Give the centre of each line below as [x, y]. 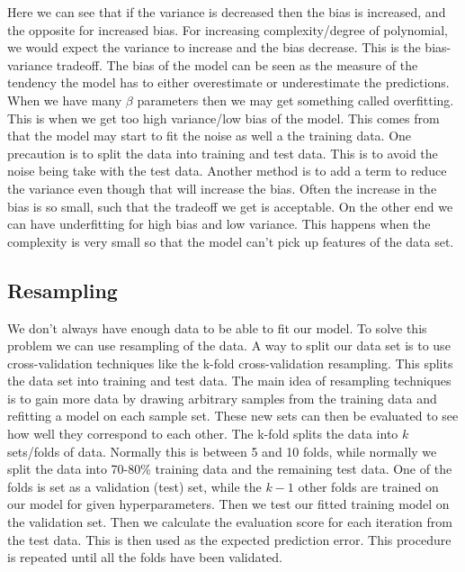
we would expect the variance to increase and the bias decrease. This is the [214, 47]
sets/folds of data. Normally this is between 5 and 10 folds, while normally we [222, 451]
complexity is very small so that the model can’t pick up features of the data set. [231, 241]
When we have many [65, 100]
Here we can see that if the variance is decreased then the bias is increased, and [227, 12]
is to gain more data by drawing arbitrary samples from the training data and [222, 398]
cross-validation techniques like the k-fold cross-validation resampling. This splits [230, 363]
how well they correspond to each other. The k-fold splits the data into [203, 434]
